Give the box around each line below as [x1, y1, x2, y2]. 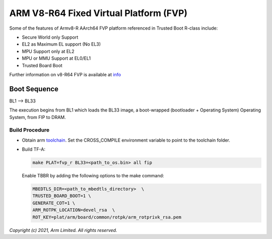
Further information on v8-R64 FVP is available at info [9, 71, 121, 77]
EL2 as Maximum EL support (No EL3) [22, 41, 101, 47]
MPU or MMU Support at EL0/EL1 [22, 55, 91, 61]
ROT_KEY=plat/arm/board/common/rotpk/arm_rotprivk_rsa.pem [32, 214, 181, 220]
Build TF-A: [22, 146, 45, 153]
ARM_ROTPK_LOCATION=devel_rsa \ [32, 207, 115, 213]
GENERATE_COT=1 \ [32, 200, 76, 206]
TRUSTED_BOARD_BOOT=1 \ [32, 193, 92, 199]
